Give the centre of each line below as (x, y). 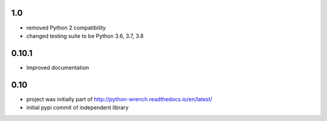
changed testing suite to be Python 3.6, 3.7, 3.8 (85, 36)
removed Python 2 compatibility (66, 28)
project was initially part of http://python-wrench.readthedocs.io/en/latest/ (119, 99)
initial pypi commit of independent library (78, 108)
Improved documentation (58, 67)
